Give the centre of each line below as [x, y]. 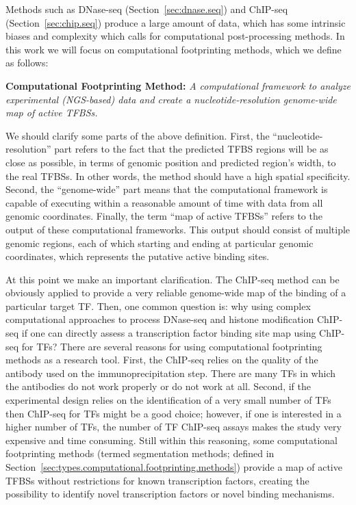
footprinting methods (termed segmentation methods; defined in [140, 453]
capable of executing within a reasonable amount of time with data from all [164, 202]
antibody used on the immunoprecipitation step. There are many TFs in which [171, 373]
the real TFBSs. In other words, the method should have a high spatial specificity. [178, 176]
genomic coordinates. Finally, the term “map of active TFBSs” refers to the [164, 216]
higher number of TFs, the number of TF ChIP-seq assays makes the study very [174, 427]
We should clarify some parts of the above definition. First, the [138, 135]
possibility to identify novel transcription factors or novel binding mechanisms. [170, 494]
